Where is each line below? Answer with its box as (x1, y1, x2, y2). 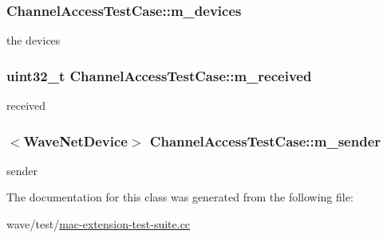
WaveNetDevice (23, 131, 128, 150)
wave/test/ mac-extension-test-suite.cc (6, 216, 191, 232)
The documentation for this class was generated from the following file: (6, 189, 353, 205)
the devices (6, 32, 61, 49)
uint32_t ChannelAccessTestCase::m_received (6, 65, 312, 85)
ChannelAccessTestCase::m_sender (149, 131, 381, 150)
